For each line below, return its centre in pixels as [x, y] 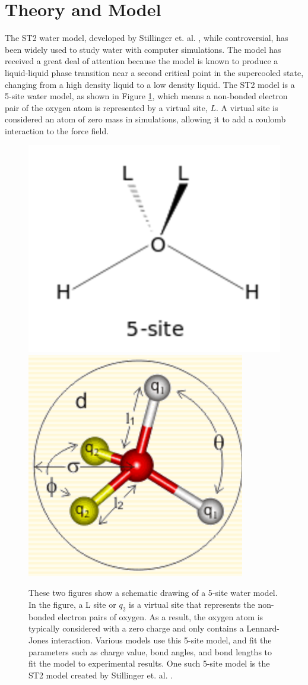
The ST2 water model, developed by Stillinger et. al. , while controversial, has [147, 38]
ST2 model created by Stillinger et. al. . [101, 675]
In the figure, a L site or [72, 604]
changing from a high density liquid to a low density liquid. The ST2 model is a [150, 84]
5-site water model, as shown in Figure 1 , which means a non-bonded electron [146, 96]
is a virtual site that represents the [192, 604]
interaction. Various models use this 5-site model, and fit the [161, 640]
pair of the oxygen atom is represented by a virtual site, [106, 107]
